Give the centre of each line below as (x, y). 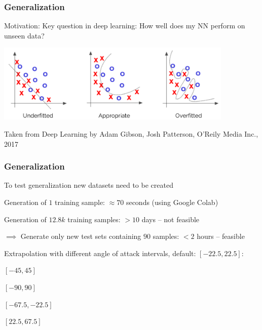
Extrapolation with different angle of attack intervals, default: (100, 253)
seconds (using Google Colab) (172, 202)
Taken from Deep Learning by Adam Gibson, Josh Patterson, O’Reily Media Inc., (131, 133)
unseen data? (24, 35)
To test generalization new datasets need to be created (89, 185)
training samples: (94, 219)
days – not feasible (171, 219)
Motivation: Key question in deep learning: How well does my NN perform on (125, 26)
